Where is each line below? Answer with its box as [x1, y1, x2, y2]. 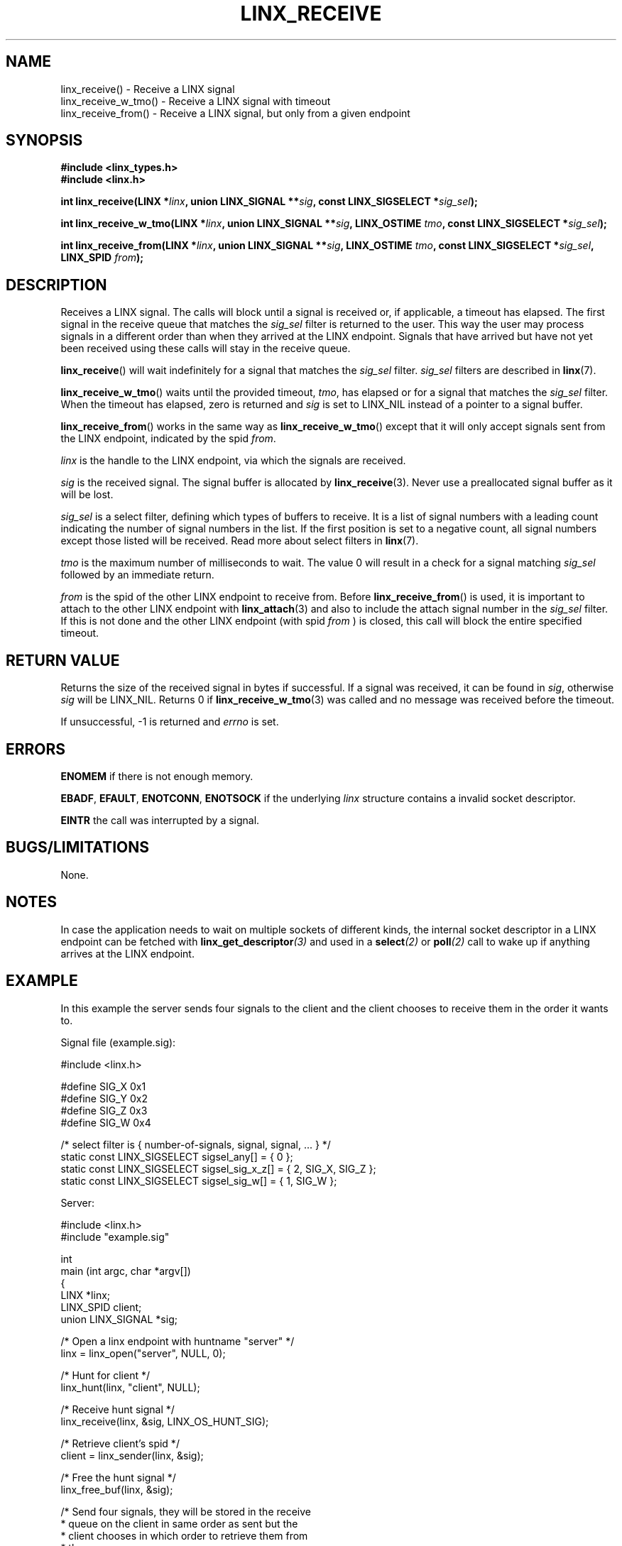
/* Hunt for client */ [60, 1369, 151, 1381]
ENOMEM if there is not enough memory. [60, 769, 253, 782]
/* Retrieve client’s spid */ [60, 1437, 180, 1449]
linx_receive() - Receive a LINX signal [60, 82, 235, 95]
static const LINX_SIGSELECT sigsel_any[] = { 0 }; [60, 1150, 293, 1163]
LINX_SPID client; [60, 1300, 142, 1313]
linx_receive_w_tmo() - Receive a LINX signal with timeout [60, 94, 331, 107]
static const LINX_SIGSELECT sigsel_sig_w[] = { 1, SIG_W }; [60, 1174, 337, 1187]
